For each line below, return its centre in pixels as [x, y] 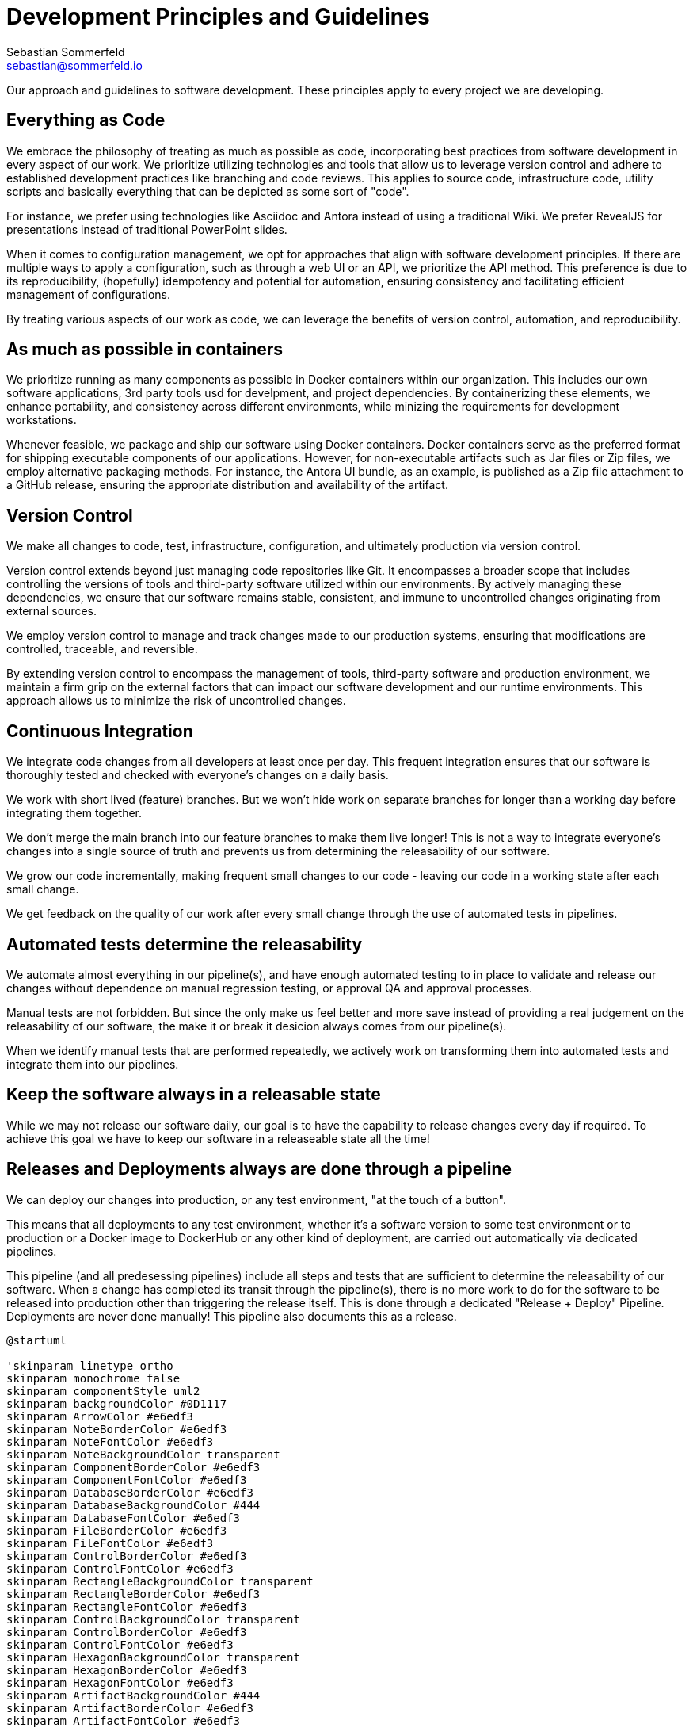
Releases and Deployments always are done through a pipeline [259, 1169]
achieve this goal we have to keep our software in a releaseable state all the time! [218, 1138]
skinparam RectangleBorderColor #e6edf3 [133, 1594]
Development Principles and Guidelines [218, 17]
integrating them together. [74, 813]
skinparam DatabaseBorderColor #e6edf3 [130, 1492]
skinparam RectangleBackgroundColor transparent [160, 1581]
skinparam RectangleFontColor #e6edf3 [127, 1606]
